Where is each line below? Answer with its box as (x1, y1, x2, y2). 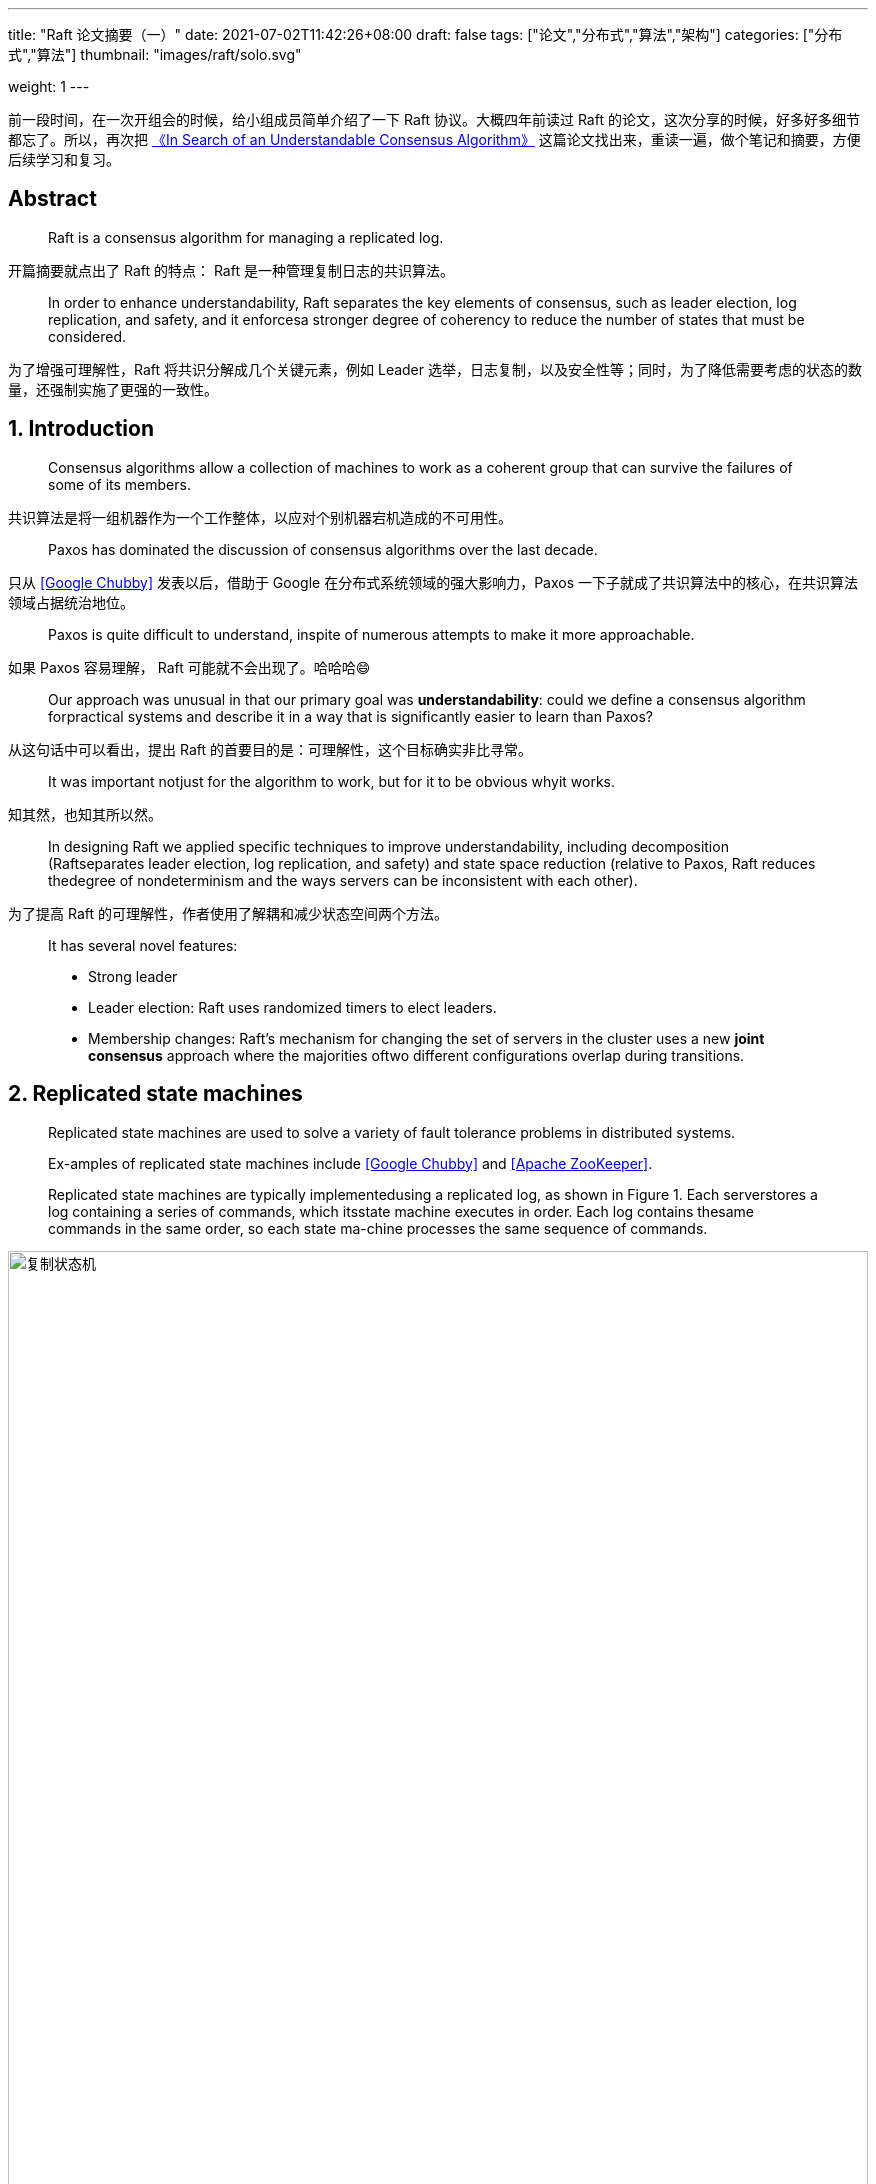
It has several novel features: (48, 936, 238, 954)
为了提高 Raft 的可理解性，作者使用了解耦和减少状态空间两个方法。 (8, 904, 448, 922)
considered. (48, 327, 126, 345)
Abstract (8, 186, 97, 212)
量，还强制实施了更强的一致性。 (8, 380, 218, 398)
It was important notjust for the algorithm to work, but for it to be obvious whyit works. (48, 772, 615, 790)
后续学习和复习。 (8, 151, 120, 168)
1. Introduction (8, 416, 154, 442)
